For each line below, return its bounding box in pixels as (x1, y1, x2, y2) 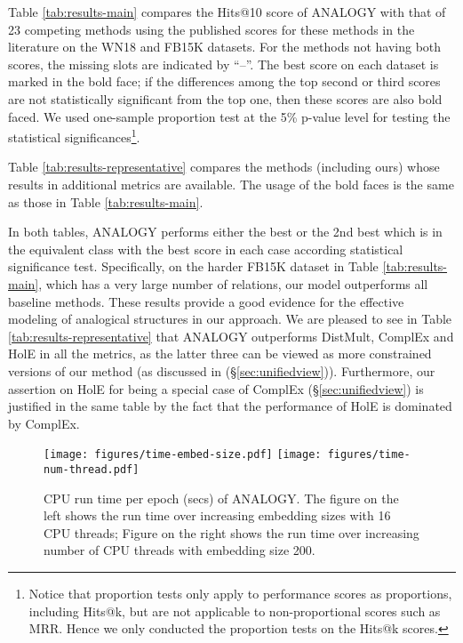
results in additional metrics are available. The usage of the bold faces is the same (8, 175, 454, 193)
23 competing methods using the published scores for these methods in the (8, 20, 415, 38)
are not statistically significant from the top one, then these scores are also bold (8, 89, 443, 108)
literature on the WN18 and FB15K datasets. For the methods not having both (8, 37, 442, 56)
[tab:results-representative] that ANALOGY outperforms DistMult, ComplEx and (8, 326, 454, 345)
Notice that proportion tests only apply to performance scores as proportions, (28, 584, 452, 602)
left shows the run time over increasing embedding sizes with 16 (44, 506, 391, 525)
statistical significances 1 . (8, 125, 140, 146)
